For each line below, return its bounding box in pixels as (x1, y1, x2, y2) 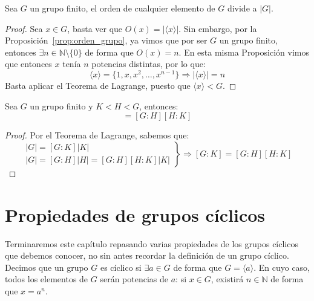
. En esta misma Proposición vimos (178, 45, 309, 58)
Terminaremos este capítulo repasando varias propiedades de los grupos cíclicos (5, 237, 298, 250)
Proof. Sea (5, 22, 43, 34)
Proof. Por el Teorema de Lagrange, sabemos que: (5, 129, 189, 141)
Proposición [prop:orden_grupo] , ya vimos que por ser (5, 34, 208, 47)
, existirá (211, 273, 244, 285)
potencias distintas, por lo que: (91, 57, 206, 70)
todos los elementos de (5, 273, 88, 285)
